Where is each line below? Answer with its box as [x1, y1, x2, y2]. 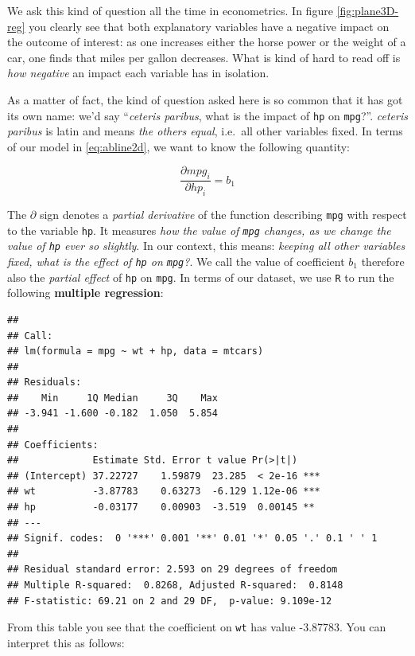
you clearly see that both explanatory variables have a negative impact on [29, 18, 390, 34]
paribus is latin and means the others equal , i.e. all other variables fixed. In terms [7, 123, 403, 139]
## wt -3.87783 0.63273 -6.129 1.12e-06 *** [7, 486, 320, 498]
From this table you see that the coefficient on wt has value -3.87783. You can [7, 619, 386, 635]
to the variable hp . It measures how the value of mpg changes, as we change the [7, 221, 391, 238]
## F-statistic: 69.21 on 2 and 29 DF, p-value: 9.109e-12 [7, 595, 332, 607]
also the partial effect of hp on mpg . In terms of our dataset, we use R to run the [7, 268, 394, 285]
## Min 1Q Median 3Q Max [7, 392, 218, 404]
